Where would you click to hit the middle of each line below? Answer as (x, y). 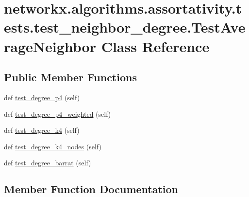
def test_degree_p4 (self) (42, 97)
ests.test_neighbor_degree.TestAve (125, 27)
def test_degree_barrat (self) (48, 163)
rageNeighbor (50, 46)
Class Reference (155, 46)
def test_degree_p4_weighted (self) (58, 114)
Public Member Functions (70, 77)
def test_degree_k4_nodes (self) (53, 146)
